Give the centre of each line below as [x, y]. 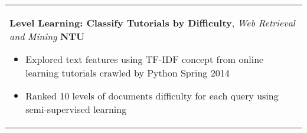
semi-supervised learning [76, 109]
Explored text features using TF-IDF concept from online [145, 59]
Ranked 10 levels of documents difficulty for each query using [152, 96]
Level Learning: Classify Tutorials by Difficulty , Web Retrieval [152, 23]
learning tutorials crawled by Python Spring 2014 [128, 73]
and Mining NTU [47, 36]
